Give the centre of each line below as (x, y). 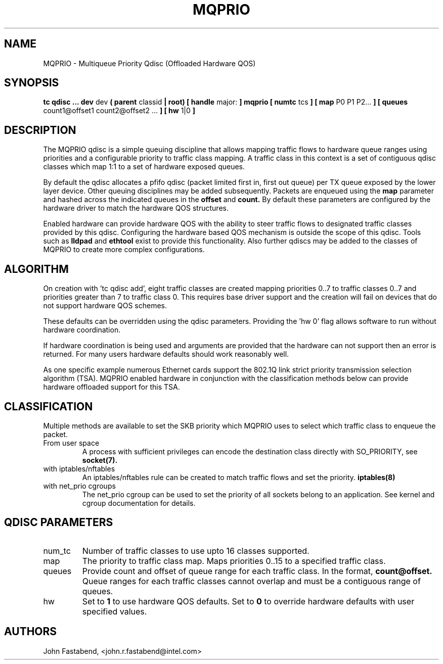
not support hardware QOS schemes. (105, 306)
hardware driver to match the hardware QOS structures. (136, 208)
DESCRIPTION (40, 130)
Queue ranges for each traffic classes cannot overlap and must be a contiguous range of (251, 581)
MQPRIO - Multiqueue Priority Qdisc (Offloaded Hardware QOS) (149, 63)
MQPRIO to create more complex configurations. (124, 250)
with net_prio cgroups (79, 486)
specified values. (115, 611)
